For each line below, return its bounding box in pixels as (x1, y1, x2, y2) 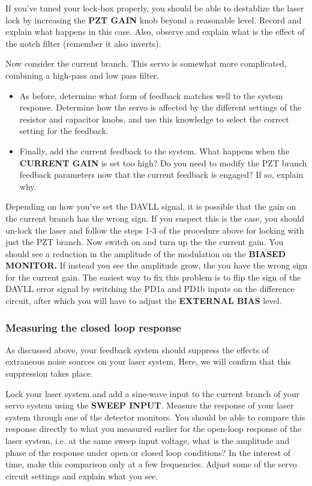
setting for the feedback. (19, 124, 109, 137)
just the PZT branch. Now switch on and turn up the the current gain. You (5, 235, 284, 248)
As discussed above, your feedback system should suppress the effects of (5, 343, 269, 356)
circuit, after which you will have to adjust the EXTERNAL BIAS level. (5, 294, 282, 307)
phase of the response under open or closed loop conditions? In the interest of (5, 446, 291, 458)
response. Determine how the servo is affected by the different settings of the (19, 101, 302, 114)
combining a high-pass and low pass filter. (5, 68, 160, 81)
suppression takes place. (5, 367, 93, 380)
